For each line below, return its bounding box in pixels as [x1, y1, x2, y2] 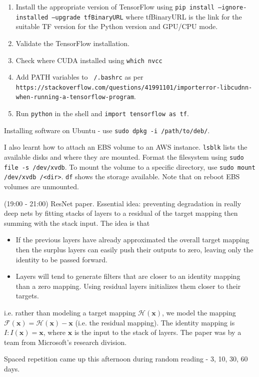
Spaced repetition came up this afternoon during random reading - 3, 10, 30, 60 [4, 353, 248, 364]
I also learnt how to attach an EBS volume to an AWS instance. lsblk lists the [4, 142, 247, 152]
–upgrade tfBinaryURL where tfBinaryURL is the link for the [51, 11, 242, 22]
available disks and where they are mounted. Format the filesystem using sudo [4, 152, 244, 162]
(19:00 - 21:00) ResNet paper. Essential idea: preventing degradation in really [4, 198, 241, 208]
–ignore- [218, 4, 247, 11]
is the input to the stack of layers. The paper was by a [74, 327, 241, 337]
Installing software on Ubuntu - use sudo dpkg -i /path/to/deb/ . [4, 125, 210, 135]
